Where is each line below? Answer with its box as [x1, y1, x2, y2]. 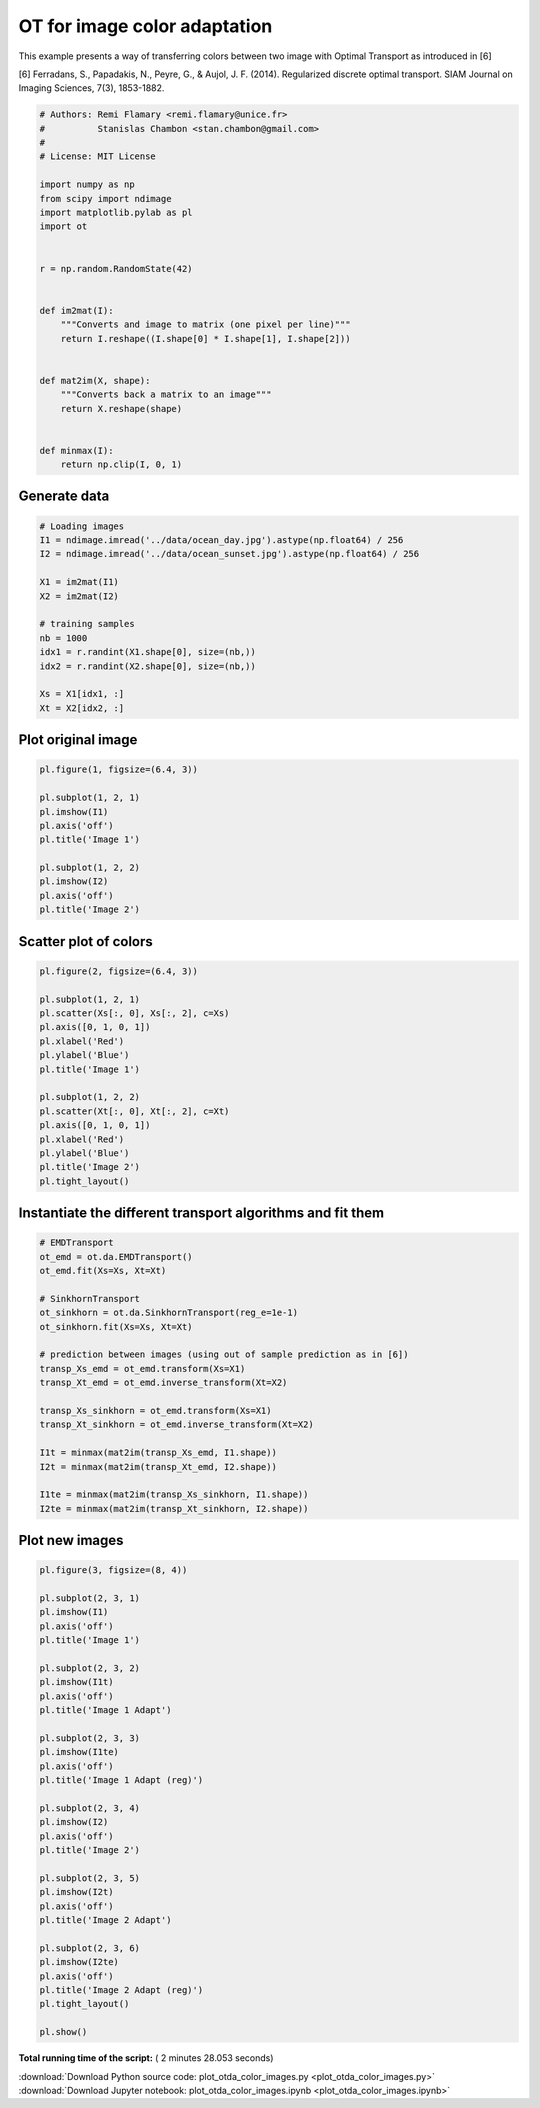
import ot [39, 221, 88, 232]
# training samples [39, 618, 135, 630]
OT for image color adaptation [18, 15, 273, 37]
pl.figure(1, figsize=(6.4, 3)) [39, 764, 199, 775]
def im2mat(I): [39, 305, 114, 316]
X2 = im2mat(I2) [39, 590, 120, 602]
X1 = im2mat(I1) [39, 576, 120, 588]
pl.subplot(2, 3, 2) [39, 1663, 140, 1674]
